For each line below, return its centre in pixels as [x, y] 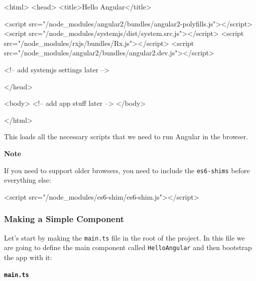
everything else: [28, 180]
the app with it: [28, 257]
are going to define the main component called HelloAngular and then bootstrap [128, 247]
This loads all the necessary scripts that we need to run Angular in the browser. [126, 137]
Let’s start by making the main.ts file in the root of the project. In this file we [125, 237]
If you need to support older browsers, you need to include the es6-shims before [127, 170]
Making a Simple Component [64, 219]
